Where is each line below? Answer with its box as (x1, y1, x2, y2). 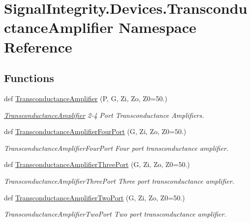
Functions (4, 70, 54, 85)
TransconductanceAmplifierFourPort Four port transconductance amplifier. (4, 142, 229, 153)
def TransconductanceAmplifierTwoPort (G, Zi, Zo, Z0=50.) (4, 192, 185, 202)
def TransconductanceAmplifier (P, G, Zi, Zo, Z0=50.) (4, 93, 167, 103)
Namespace (118, 17, 196, 37)
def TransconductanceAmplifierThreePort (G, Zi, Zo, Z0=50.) (4, 159, 190, 169)
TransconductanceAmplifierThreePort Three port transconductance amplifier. (4, 175, 234, 186)
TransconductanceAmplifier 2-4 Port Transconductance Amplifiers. (4, 110, 204, 120)
